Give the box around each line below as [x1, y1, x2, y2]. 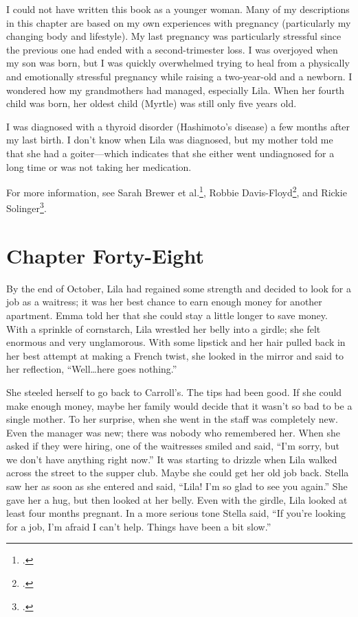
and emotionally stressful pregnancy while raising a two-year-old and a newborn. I [6, 69, 353, 83]
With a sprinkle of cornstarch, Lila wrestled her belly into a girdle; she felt [6, 321, 321, 336]
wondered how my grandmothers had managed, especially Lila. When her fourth [6, 82, 345, 97]
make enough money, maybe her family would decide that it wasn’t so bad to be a [6, 398, 353, 412]
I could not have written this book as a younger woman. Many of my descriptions [6, 2, 350, 16]
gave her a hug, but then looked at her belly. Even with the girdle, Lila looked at [6, 492, 348, 507]
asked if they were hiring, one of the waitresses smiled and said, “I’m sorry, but [6, 439, 339, 453]
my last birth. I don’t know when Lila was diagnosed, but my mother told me [6, 132, 333, 147]
